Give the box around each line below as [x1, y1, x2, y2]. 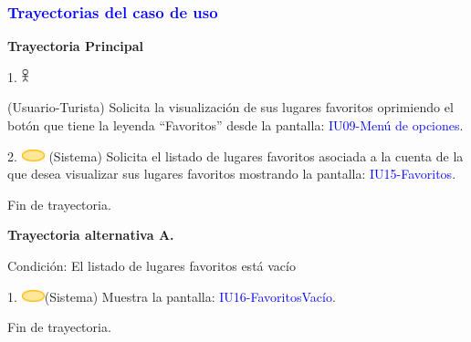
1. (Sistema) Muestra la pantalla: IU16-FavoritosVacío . [7, 286, 336, 306]
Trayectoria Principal [7, 36, 143, 56]
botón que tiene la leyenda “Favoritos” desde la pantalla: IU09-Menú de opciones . [7, 116, 464, 134]
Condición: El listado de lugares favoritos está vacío [7, 255, 296, 275]
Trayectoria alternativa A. [7, 225, 174, 244]
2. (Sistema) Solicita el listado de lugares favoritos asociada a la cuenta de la [7, 146, 464, 165]
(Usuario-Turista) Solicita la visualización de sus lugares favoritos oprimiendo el [7, 98, 454, 117]
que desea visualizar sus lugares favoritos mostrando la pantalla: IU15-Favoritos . [7, 164, 456, 183]
